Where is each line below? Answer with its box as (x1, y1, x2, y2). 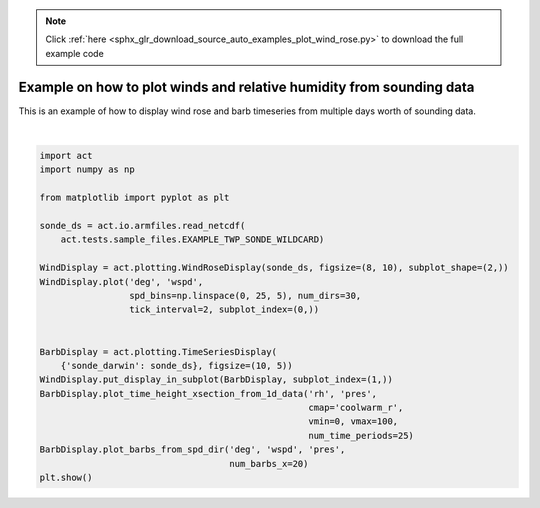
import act (39, 150, 93, 162)
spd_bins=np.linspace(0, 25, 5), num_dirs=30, (128, 290, 362, 301)
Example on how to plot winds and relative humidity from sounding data (18, 78, 475, 95)
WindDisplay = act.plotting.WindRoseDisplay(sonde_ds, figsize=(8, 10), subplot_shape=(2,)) (39, 262, 509, 274)
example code (45, 47, 104, 59)
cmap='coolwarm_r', (308, 402, 404, 414)
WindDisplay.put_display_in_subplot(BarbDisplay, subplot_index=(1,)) (39, 374, 394, 385)
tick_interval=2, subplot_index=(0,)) (128, 304, 320, 315)
